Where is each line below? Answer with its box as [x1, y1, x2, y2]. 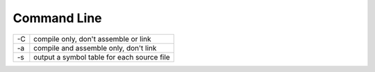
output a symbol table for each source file [33, 52, 170, 62]
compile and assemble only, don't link [33, 43, 157, 53]
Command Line [12, 10, 102, 26]
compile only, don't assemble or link [33, 34, 151, 44]
